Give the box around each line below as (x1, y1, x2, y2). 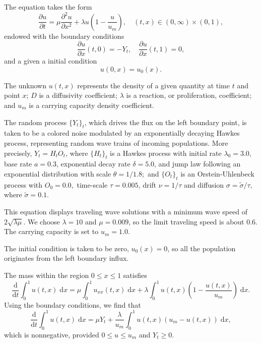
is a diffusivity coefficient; (39, 90, 118, 100)
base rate (4, 158, 32, 169)
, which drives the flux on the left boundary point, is (84, 117, 247, 127)
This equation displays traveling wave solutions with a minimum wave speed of (4, 206, 248, 216)
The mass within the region (4, 269, 89, 280)
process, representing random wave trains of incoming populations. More (4, 137, 228, 148)
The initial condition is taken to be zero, (4, 243, 129, 253)
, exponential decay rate (56, 158, 130, 169)
